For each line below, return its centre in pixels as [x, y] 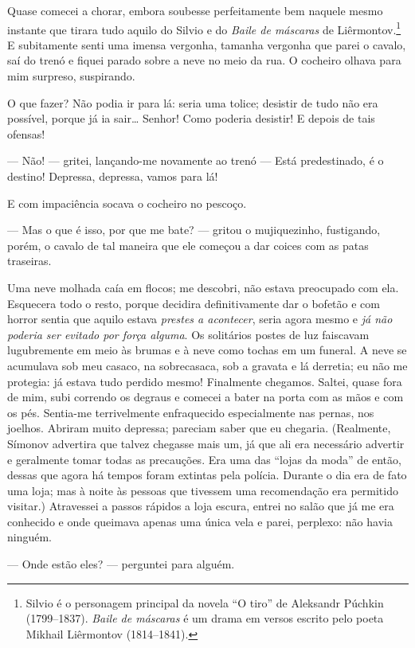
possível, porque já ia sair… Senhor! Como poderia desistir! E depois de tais [191, 118]
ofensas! [26, 133]
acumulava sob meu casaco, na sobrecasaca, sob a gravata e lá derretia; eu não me [207, 365]
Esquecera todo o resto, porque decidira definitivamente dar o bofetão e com [194, 303]
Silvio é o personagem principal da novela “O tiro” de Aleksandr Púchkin [205, 602]
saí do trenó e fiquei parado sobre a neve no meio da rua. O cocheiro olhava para [204, 60]
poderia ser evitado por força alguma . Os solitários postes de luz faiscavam [188, 334]
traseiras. [29, 261]
